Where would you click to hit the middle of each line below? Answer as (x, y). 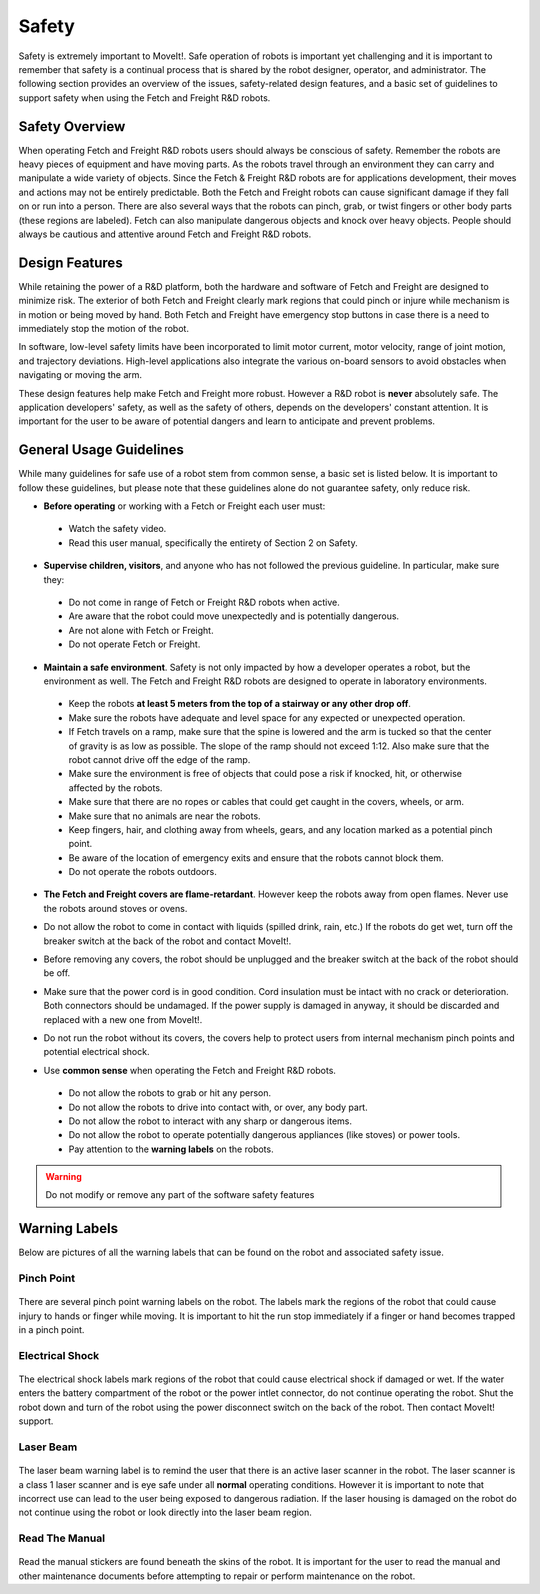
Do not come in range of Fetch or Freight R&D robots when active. (204, 602)
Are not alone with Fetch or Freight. (141, 630)
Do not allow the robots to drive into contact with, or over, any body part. (218, 1107)
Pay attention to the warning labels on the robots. (171, 1149)
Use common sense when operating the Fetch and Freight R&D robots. (190, 1070)
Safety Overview (72, 126)
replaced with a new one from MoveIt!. (123, 1019)
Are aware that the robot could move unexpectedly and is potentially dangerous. (234, 616)
